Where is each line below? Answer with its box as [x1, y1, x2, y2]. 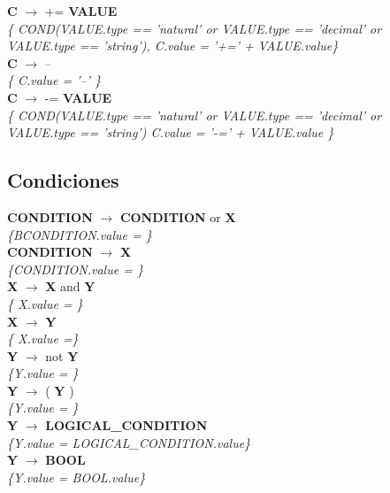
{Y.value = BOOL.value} [7, 467, 146, 486]
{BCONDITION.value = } [7, 225, 152, 243]
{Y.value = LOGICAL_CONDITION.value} [7, 433, 251, 451]
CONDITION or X [119, 207, 236, 226]
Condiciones [7, 166, 119, 194]
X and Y [45, 277, 96, 296]
